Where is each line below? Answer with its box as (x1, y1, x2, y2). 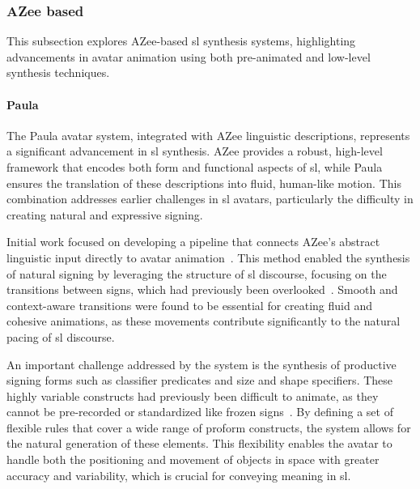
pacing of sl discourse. (6, 328, 115, 345)
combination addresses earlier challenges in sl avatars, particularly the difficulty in (6, 190, 414, 207)
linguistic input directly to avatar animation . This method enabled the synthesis (6, 249, 410, 266)
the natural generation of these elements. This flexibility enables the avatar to (6, 435, 392, 452)
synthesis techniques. (6, 64, 110, 81)
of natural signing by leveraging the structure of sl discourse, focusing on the (6, 265, 387, 282)
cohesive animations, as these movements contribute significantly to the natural (6, 313, 401, 330)
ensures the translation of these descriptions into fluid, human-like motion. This (6, 174, 401, 191)
